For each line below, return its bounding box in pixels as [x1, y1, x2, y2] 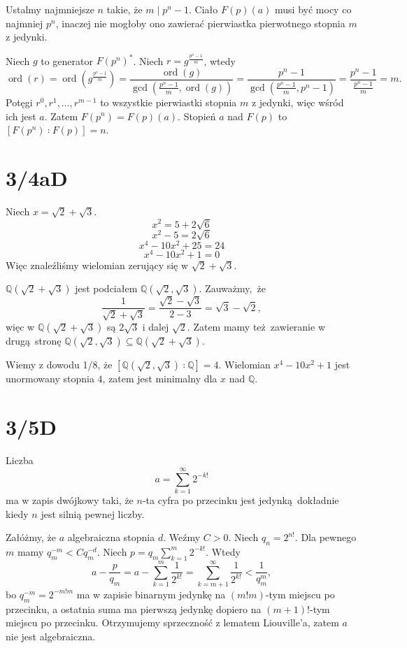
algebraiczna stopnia [67, 530, 155, 545]
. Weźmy [163, 530, 201, 545]
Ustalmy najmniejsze [6, 2, 94, 16]
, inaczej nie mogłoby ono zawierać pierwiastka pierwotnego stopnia [55, 15, 345, 30]
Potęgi [6, 94, 33, 109]
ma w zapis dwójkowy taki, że [6, 492, 134, 507]
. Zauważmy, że [199, 281, 266, 296]
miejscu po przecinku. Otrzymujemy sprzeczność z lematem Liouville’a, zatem [6, 615, 339, 630]
